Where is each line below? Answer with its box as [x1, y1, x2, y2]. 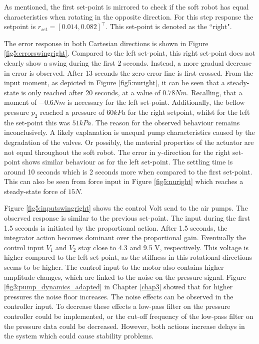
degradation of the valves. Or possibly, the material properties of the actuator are [4, 136, 254, 147]
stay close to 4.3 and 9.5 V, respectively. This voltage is [78, 242, 249, 252]
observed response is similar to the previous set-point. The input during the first [4, 213, 250, 223]
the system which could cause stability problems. [4, 330, 154, 341]
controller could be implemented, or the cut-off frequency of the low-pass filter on [4, 311, 253, 321]
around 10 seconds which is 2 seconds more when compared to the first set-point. [4, 166, 252, 177]
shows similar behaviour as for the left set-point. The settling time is [22, 156, 233, 167]
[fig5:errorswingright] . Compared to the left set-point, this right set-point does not [4, 48, 255, 58]
